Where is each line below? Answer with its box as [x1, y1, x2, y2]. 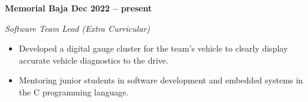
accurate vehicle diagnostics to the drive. [19, 53, 168, 66]
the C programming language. [19, 85, 129, 98]
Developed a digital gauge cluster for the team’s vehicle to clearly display [19, 42, 288, 55]
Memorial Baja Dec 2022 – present [5, 2, 152, 14]
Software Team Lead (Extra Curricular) [5, 22, 150, 34]
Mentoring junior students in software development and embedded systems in [19, 74, 303, 86]
